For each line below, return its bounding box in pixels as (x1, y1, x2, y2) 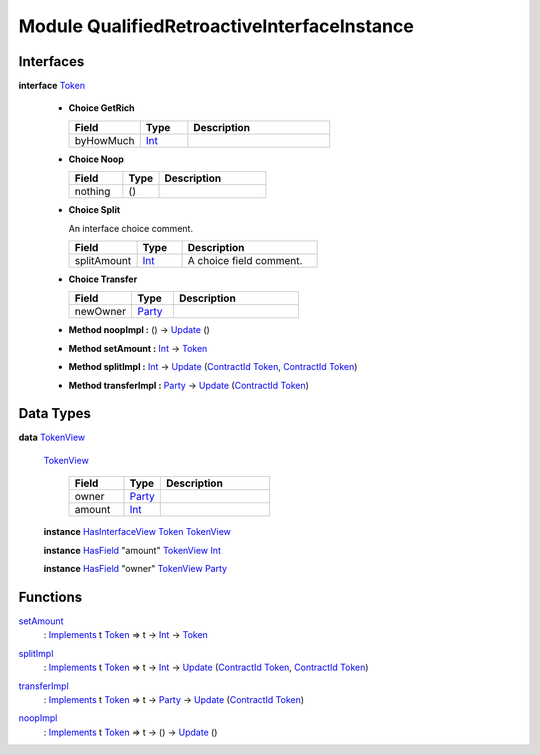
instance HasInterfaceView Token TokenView (43, 526, 232, 538)
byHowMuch (74, 133, 135, 147)
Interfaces (18, 53, 85, 70)
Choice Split (68, 204, 121, 216)
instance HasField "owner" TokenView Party (43, 563, 228, 575)
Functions (18, 588, 83, 605)
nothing (74, 185, 111, 199)
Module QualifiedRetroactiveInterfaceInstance (18, 15, 414, 37)
